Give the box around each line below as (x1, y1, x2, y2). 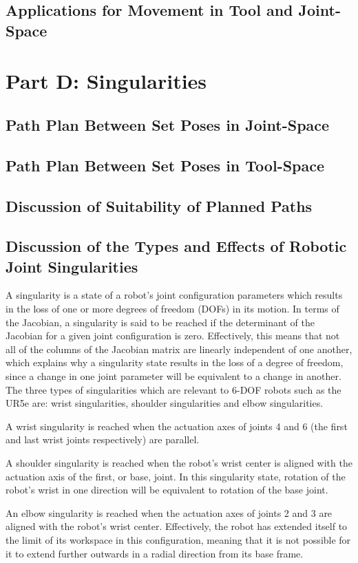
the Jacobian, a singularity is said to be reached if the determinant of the (6, 315, 315, 329)
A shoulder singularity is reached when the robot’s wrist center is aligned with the (6, 456, 352, 470)
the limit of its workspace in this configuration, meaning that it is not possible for (6, 532, 351, 546)
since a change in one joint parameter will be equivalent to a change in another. (6, 369, 341, 383)
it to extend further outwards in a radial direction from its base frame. (6, 546, 304, 560)
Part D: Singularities (6, 67, 207, 95)
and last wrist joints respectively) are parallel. (6, 432, 200, 447)
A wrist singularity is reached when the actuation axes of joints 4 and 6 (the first (6, 418, 348, 433)
